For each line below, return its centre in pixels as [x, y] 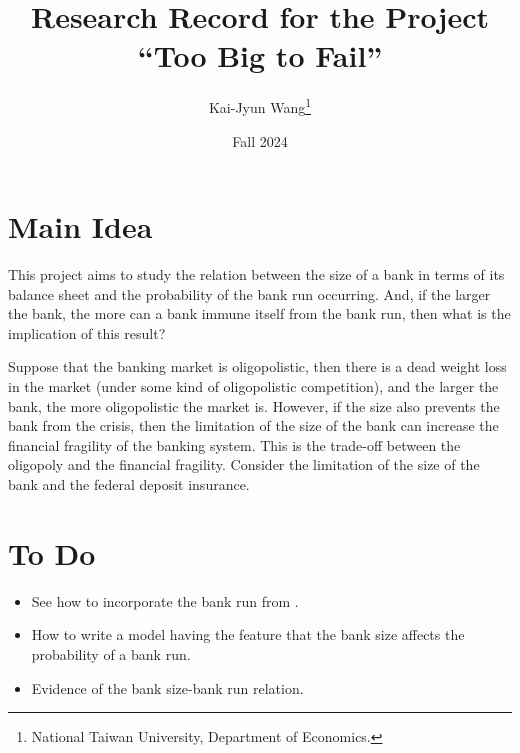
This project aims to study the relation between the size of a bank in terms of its [256, 274]
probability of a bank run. [111, 653]
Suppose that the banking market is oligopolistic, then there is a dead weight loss [257, 366]
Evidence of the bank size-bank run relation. [167, 687]
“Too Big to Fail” [260, 55]
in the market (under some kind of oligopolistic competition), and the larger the [253, 386]
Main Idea [80, 226]
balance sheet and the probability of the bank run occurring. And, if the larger [249, 293]
